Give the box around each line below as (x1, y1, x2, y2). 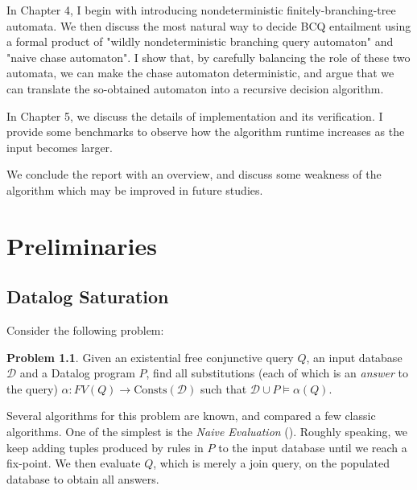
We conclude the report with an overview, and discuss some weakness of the (6, 166, 382, 183)
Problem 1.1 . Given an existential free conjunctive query (6, 348, 294, 365)
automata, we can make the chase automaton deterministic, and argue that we (6, 64, 394, 81)
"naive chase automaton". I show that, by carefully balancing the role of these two (6, 48, 411, 65)
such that (200, 380, 247, 397)
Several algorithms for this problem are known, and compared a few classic (6, 407, 376, 424)
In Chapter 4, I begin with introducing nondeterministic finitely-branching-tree (6, 2, 396, 18)
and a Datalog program (19, 364, 135, 381)
